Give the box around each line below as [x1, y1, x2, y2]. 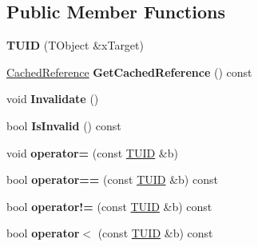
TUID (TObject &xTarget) [6, 37, 144, 54]
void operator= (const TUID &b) [6, 144, 178, 161]
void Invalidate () [6, 90, 99, 107]
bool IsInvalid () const [6, 117, 121, 133]
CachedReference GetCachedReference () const [6, 63, 252, 80]
